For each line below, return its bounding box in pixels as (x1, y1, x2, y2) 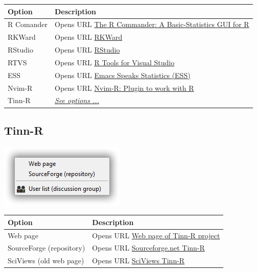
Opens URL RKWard (55, 32, 123, 42)
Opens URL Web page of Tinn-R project (92, 230, 220, 240)
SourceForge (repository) (8, 242, 85, 253)
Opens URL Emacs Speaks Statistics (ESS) (55, 69, 191, 80)
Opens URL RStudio (55, 44, 120, 55)
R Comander (8, 19, 48, 30)
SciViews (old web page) (8, 255, 84, 266)
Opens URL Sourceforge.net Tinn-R (92, 242, 205, 253)
